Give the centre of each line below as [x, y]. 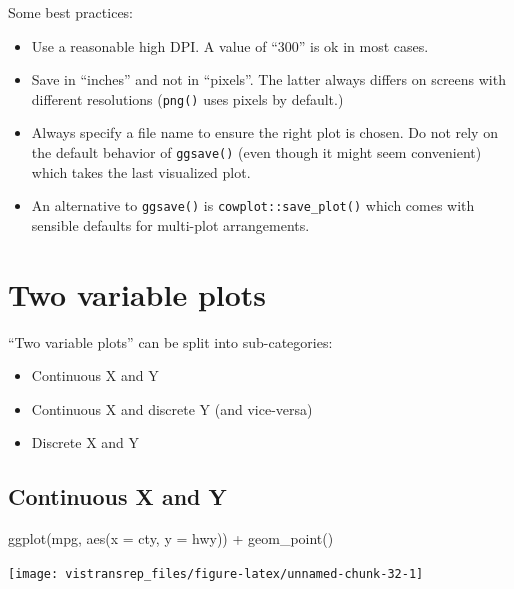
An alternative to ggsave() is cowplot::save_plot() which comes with [253, 205]
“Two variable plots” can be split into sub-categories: [170, 341]
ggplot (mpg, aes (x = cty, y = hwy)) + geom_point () [171, 538]
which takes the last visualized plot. [141, 171]
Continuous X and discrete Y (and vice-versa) [172, 408]
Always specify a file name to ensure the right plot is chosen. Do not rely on [264, 132]
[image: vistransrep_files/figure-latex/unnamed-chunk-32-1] [216, 573]
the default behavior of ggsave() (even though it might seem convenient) [256, 152]
